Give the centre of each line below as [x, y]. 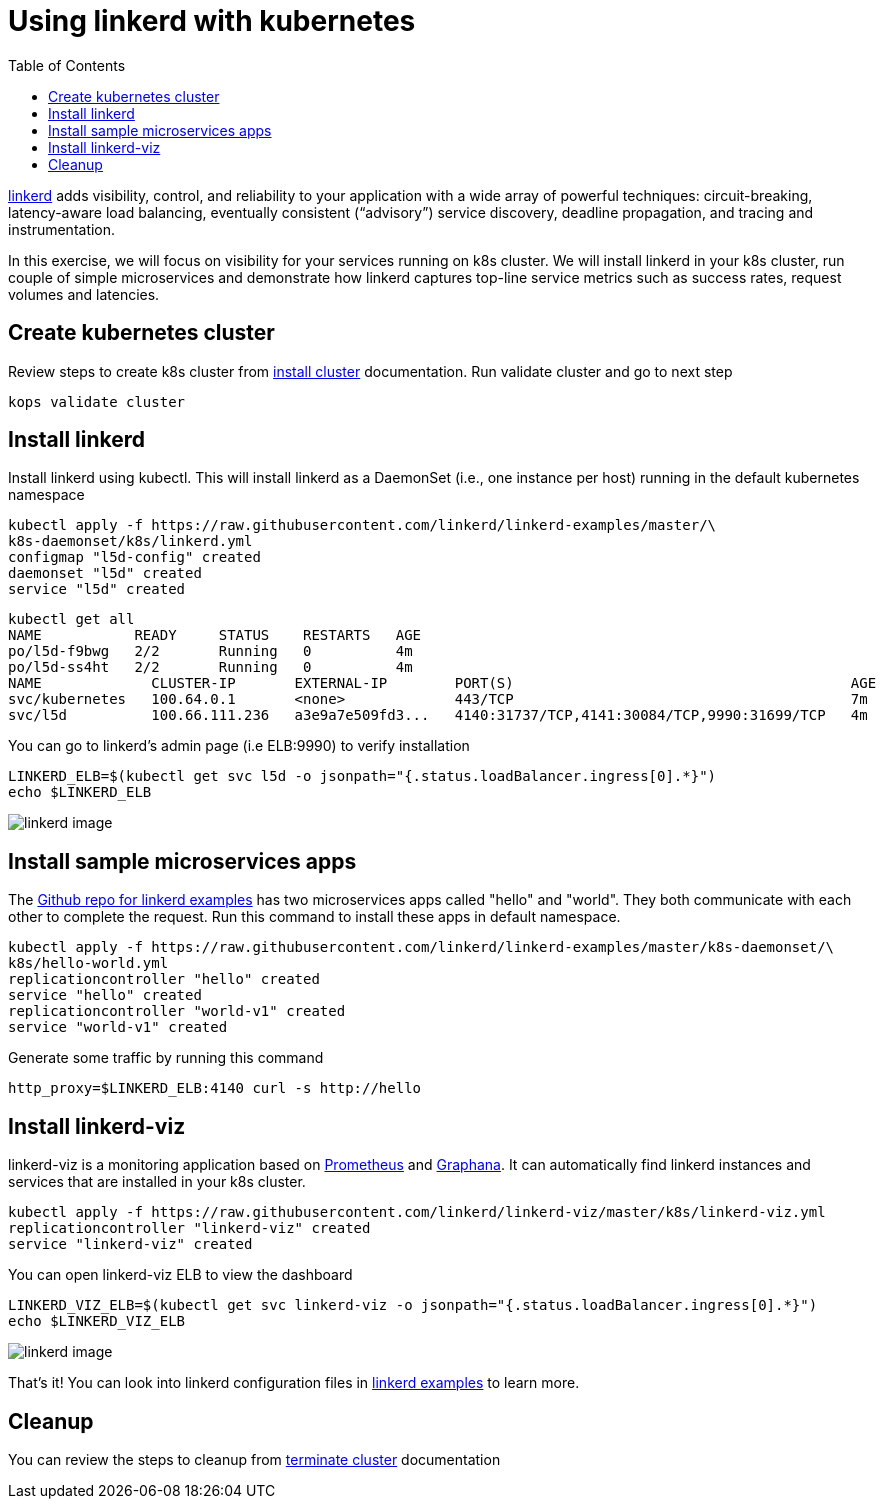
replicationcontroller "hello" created [164, 979]
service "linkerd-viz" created [130, 1244]
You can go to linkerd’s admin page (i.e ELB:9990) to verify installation [239, 746]
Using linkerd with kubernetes [212, 21]
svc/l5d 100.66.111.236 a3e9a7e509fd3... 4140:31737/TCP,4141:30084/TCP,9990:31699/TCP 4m [438, 715]
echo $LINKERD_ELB [80, 792]
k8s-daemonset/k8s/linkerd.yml [130, 541]
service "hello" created [105, 995]
